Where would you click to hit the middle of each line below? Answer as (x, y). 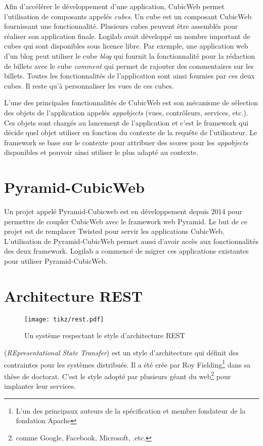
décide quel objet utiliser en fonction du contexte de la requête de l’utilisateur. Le (131, 132)
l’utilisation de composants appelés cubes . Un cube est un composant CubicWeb (128, 16)
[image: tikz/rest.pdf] (64, 319)
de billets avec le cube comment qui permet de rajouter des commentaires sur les (129, 66)
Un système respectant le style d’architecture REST (105, 335)
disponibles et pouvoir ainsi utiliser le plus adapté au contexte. (101, 152)
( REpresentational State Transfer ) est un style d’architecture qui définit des (121, 352)
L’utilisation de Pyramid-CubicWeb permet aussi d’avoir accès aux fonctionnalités (131, 241)
